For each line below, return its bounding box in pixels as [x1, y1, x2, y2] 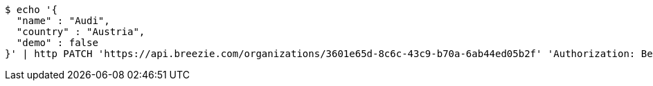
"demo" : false [16, 37, 98, 48]
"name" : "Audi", [16, 15, 110, 26]
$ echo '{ [5, 4, 57, 15]
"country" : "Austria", [16, 26, 145, 37]
